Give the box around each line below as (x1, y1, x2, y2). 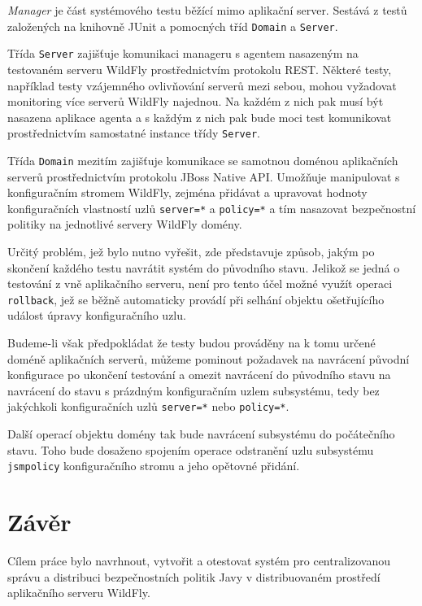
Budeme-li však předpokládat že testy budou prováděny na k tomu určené (7, 334, 376, 351)
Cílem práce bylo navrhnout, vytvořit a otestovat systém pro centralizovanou (7, 552, 390, 569)
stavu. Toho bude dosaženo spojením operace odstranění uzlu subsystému (7, 441, 374, 458)
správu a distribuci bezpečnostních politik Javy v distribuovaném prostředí (7, 568, 381, 585)
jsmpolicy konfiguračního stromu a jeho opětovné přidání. (7, 457, 300, 474)
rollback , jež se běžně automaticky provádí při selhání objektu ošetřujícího (7, 290, 385, 307)
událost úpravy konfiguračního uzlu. (7, 307, 186, 324)
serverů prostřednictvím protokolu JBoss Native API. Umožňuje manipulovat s (7, 168, 400, 185)
